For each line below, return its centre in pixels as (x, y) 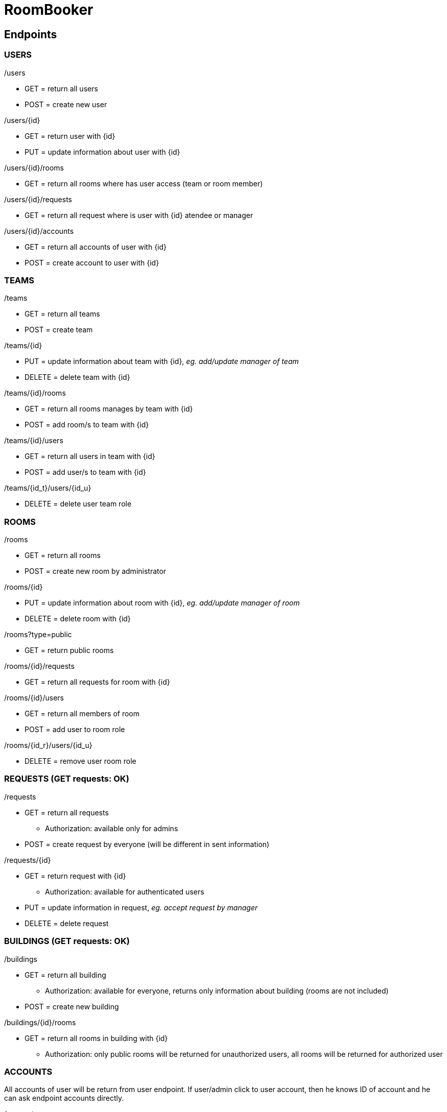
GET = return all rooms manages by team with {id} (109, 409)
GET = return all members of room (82, 714)
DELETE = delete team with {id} (77, 377)
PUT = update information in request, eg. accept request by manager (141, 907)
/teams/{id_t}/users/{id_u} (48, 488)
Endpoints (31, 34)
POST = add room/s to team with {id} (87, 425)
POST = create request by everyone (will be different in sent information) (147, 844)
